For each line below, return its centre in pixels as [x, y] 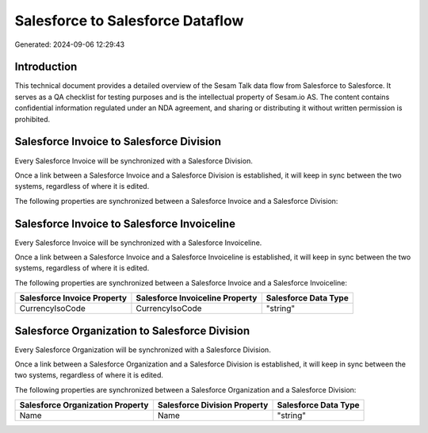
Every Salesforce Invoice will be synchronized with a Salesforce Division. [134, 161]
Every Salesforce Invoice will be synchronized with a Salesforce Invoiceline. [138, 243]
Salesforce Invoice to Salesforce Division [118, 142]
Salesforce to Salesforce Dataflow [129, 21]
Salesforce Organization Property [84, 405]
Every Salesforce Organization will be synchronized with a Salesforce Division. [143, 350]
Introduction [46, 67]
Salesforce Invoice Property [73, 298]
